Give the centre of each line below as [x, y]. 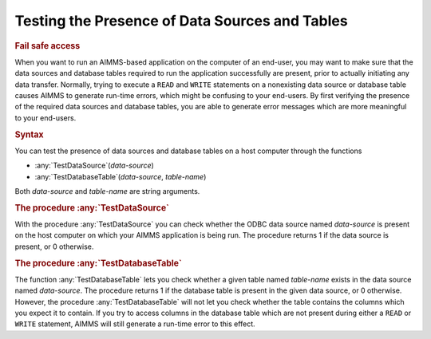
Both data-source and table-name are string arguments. [107, 191]
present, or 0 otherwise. [54, 246]
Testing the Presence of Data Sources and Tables [181, 21]
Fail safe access [47, 45]
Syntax [29, 134]
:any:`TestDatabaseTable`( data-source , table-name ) [121, 176]
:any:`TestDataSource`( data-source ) [95, 166]
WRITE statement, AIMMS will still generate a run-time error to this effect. [135, 324]
